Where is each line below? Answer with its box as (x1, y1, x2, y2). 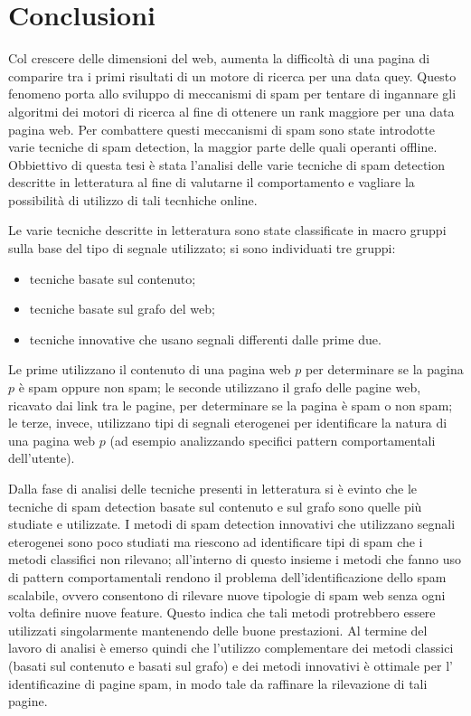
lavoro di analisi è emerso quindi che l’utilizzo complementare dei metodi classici (8, 638, 454, 657)
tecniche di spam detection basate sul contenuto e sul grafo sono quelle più (8, 496, 422, 515)
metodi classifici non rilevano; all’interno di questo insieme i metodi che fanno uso (8, 550, 461, 569)
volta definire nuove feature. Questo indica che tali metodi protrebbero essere (8, 603, 436, 622)
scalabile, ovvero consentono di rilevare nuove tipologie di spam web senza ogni (8, 585, 446, 604)
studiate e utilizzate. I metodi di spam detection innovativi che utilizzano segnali (8, 514, 456, 533)
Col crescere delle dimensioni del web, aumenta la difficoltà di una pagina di (8, 49, 430, 68)
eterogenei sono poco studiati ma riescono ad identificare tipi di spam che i (8, 532, 423, 551)
